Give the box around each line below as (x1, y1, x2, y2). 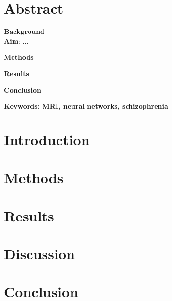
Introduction (4, 129, 90, 149)
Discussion (4, 244, 75, 263)
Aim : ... (4, 35, 29, 46)
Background (4, 26, 45, 36)
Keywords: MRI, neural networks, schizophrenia (4, 101, 168, 111)
